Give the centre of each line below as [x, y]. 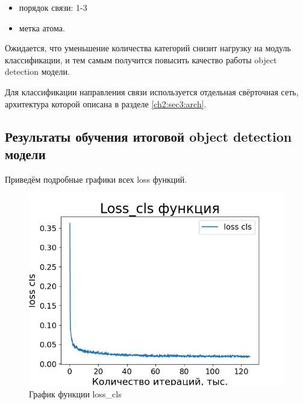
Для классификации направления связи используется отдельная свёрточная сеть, [152, 91]
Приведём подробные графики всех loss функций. [96, 179]
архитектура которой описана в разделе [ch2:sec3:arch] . [106, 103]
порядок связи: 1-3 [53, 7]
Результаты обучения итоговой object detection [148, 136]
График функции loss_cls [75, 393]
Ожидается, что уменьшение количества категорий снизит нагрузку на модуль [148, 48]
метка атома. [42, 27]
